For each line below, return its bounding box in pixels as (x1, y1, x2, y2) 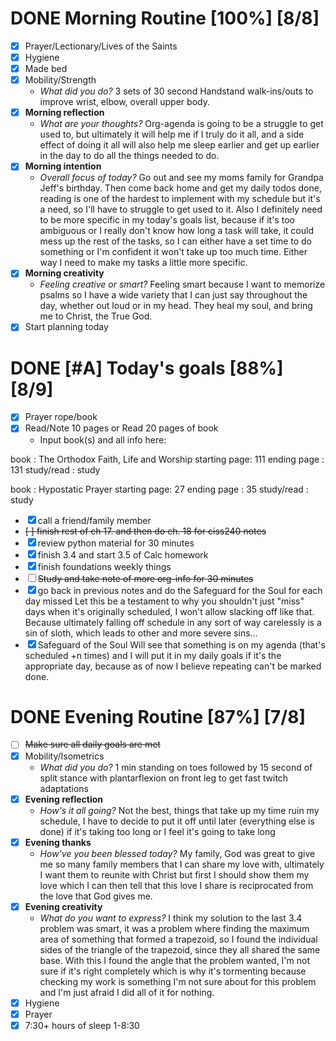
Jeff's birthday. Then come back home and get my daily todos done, (39, 182, 322, 194)
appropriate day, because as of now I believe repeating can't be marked (24, 660, 322, 672)
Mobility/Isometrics (24, 750, 105, 762)
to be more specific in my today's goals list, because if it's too (39, 214, 295, 226)
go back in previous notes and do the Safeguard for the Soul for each (37, 584, 323, 596)
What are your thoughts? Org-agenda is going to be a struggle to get (39, 118, 324, 130)
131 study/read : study (10, 463, 101, 476)
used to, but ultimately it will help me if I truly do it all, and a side (39, 128, 305, 141)
